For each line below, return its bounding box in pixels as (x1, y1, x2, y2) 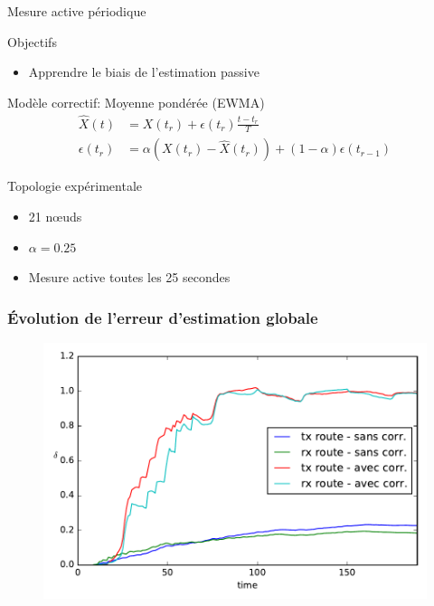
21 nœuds (28, 207, 82, 226)
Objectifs (7, 32, 57, 51)
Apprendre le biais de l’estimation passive (28, 62, 259, 81)
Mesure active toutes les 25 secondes (28, 268, 231, 287)
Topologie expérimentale (7, 176, 142, 195)
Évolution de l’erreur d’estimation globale (7, 306, 318, 328)
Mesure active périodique (7, 2, 146, 20)
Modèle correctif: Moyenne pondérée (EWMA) (7, 92, 265, 111)
